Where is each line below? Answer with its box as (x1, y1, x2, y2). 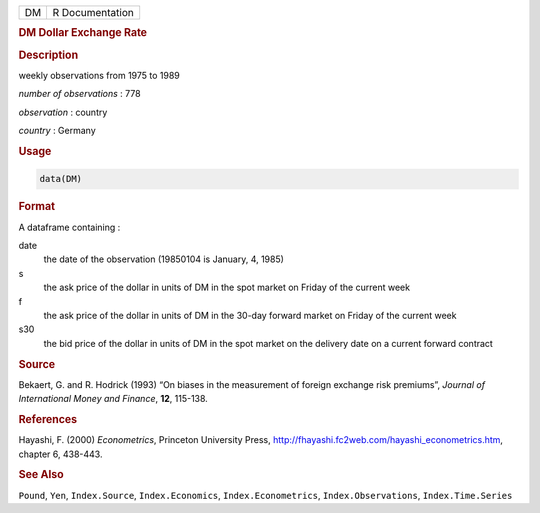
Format (18, 200, 55, 214)
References (18, 412, 78, 426)
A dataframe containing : (18, 221, 121, 233)
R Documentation (52, 6, 134, 19)
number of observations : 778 (18, 88, 141, 100)
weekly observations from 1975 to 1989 (18, 69, 180, 81)
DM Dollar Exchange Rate (18, 26, 148, 40)
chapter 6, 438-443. (18, 448, 103, 460)
